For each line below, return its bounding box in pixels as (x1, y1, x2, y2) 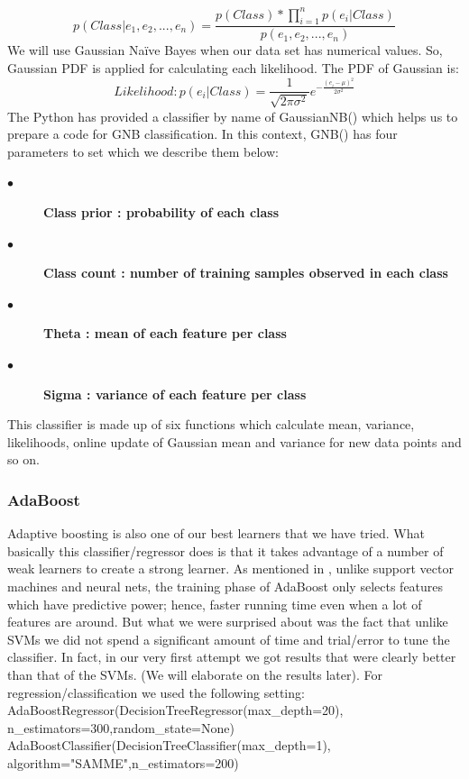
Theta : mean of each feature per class (43, 324, 287, 343)
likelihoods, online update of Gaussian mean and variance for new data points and (7, 432, 462, 451)
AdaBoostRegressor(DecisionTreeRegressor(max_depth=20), (7, 701, 344, 719)
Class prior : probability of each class (43, 203, 280, 222)
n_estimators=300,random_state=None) (7, 718, 234, 737)
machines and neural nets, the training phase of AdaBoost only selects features (7, 576, 444, 595)
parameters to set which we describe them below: (7, 142, 279, 160)
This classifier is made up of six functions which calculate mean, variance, (7, 415, 415, 434)
